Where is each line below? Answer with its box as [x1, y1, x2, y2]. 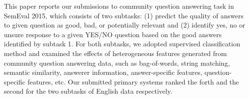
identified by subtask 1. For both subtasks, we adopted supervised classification [4, 39, 240, 49]
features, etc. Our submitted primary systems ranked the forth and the [27, 76, 239, 86]
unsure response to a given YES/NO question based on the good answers [4, 29, 222, 39]
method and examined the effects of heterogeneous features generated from [4, 48, 227, 58]
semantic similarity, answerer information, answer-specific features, [4, 67, 202, 77]
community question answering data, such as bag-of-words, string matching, [4, 57, 230, 68]
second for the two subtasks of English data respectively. [4, 86, 173, 96]
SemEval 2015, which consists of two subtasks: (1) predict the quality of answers [4, 10, 244, 20]
